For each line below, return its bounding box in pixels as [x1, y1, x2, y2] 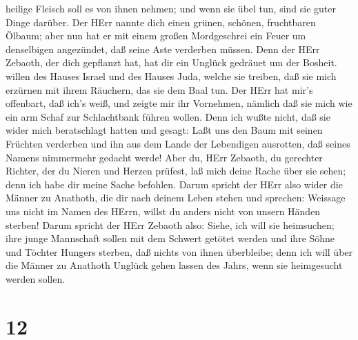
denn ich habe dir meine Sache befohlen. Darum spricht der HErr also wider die [6, 177, 343, 191]
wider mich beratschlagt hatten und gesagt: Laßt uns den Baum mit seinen [6, 123, 323, 137]
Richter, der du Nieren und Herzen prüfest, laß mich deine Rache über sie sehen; [6, 163, 346, 178]
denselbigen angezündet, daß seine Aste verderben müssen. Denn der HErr [6, 41, 320, 56]
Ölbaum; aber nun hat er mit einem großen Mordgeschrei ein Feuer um [6, 28, 306, 43]
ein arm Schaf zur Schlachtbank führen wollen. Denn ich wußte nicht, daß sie [6, 109, 330, 123]
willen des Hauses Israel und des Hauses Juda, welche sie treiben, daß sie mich [6, 68, 337, 83]
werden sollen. [6, 271, 66, 286]
